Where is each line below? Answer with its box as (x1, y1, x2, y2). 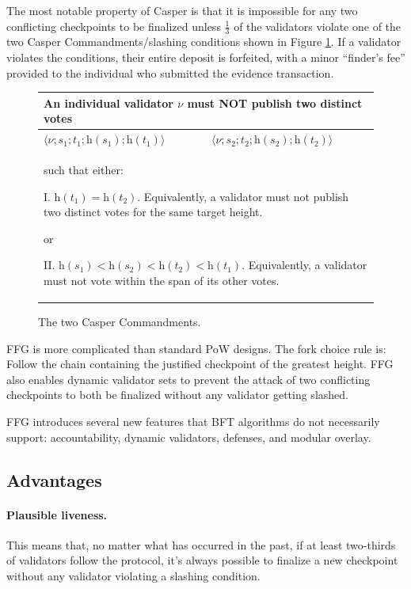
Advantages (6, 467, 102, 492)
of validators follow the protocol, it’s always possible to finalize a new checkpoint (6, 552, 398, 568)
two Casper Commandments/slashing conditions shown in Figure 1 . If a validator (6, 33, 401, 50)
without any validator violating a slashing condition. (6, 567, 261, 583)
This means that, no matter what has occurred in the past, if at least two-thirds (6, 536, 396, 553)
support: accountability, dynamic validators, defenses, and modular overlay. (6, 428, 371, 445)
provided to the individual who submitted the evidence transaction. (6, 64, 334, 81)
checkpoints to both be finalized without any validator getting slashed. (6, 386, 348, 403)
